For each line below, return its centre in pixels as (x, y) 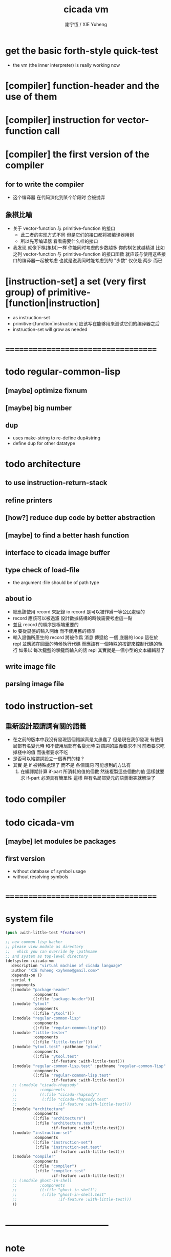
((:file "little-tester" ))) (63, 1042)
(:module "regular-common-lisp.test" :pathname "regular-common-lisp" (89, 1066)
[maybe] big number (39, 408)
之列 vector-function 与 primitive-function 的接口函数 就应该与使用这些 (87, 254)
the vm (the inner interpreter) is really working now (66, 65)
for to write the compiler (45, 184)
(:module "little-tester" (40, 1033)
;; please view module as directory (44, 946)
